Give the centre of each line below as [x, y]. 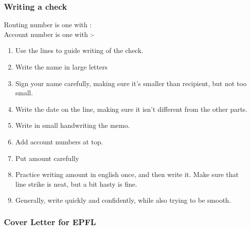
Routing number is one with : [48, 25]
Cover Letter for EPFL [50, 221]
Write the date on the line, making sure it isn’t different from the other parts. [131, 109]
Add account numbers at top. [59, 141]
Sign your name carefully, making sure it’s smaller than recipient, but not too [131, 83]
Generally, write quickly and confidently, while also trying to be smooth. [123, 200]
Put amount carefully [47, 158]
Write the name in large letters [61, 67]
